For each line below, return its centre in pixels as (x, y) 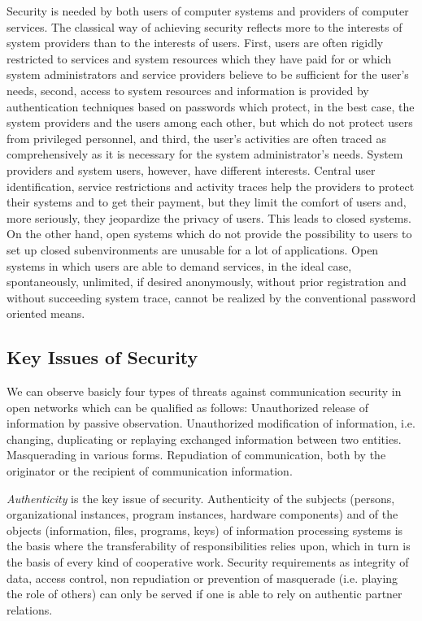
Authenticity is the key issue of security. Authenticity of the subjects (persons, (201, 498)
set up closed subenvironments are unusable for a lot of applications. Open (193, 249)
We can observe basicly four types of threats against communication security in (204, 391)
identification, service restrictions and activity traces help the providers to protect (211, 186)
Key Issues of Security (102, 357)
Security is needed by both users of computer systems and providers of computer (208, 11)
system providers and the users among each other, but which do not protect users (210, 122)
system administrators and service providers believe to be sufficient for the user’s (208, 74)
